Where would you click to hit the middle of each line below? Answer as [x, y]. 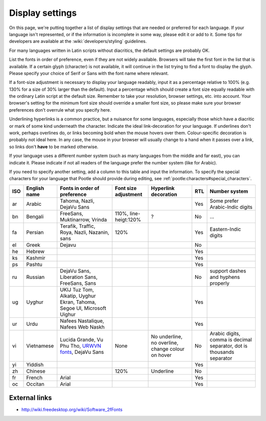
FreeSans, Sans [78, 283]
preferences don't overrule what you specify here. [60, 110]
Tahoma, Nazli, [77, 201]
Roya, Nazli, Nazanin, [84, 232]
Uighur [68, 314]
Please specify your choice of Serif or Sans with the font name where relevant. [89, 73]
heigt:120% [128, 220]
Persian [35, 232]
